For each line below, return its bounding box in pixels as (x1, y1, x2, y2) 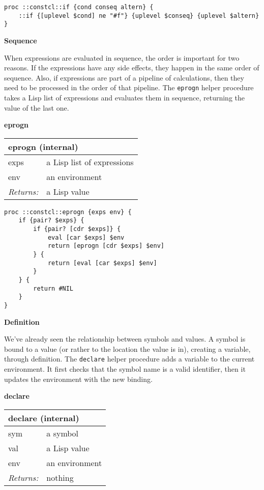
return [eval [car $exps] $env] (47, 259, 157, 267)
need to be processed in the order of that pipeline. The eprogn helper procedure (4, 82, 254, 93)
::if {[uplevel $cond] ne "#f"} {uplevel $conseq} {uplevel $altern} (18, 12, 259, 19)
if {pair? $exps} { (18, 217, 84, 224)
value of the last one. (4, 102, 69, 113)
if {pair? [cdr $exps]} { (33, 225, 121, 233)
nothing (46, 471, 74, 483)
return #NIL (33, 285, 74, 292)
